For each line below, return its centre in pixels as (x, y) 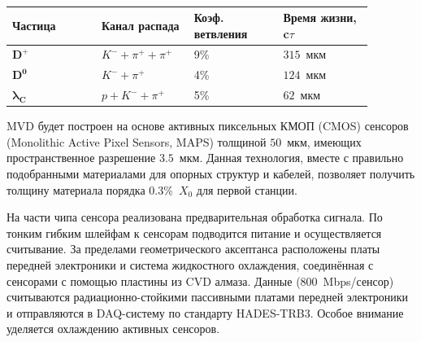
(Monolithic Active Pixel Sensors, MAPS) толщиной (137, 141)
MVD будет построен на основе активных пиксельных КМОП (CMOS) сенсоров (208, 126)
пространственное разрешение (81, 158)
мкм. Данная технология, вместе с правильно (291, 158)
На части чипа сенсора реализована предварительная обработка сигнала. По (195, 217)
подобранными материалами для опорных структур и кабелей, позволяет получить (211, 173)
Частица (34, 25)
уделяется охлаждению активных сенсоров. (113, 329)
